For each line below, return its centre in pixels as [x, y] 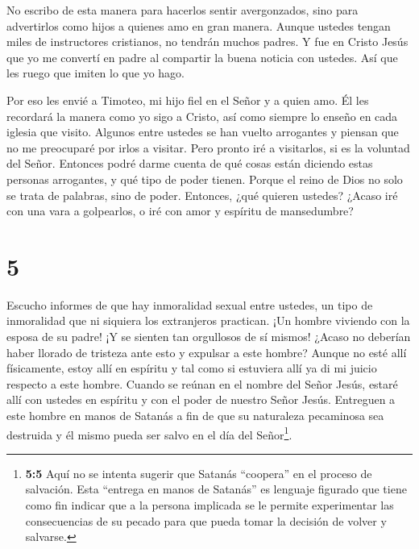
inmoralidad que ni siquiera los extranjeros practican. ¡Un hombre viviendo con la [208, 320]
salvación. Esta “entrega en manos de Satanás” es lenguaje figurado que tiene [216, 489]
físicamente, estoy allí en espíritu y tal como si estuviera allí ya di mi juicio [192, 368]
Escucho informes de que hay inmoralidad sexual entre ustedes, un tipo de [190, 304]
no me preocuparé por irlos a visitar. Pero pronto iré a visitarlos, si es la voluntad [208, 147]
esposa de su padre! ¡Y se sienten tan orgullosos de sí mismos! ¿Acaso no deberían [209, 337]
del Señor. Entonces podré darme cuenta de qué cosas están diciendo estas [190, 163]
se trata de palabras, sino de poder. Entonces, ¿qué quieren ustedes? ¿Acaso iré [202, 195]
